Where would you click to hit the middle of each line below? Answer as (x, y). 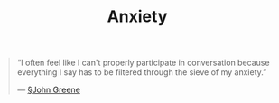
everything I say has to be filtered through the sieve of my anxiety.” (142, 72)
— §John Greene (48, 90)
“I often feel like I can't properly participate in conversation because (143, 63)
